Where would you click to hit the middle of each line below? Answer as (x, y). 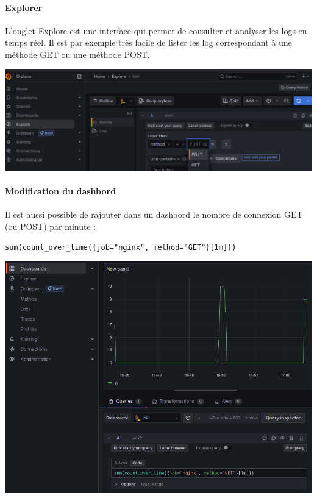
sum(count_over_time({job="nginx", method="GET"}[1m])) (121, 247)
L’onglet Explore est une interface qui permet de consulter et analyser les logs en (156, 30)
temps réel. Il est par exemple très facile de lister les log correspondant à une (148, 42)
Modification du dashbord (61, 191)
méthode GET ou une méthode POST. (77, 54)
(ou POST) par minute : (51, 226)
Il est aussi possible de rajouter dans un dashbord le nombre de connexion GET (154, 214)
